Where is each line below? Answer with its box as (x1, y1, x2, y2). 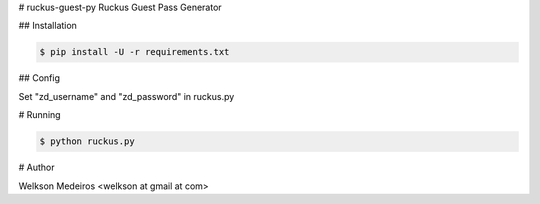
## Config (18, 72, 60, 84)
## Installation (18, 20, 77, 32)
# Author (18, 161, 55, 174)
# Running (18, 109, 61, 121)
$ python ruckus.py (39, 136, 135, 147)
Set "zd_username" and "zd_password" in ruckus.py (18, 90, 235, 102)
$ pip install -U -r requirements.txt (39, 46, 230, 58)
